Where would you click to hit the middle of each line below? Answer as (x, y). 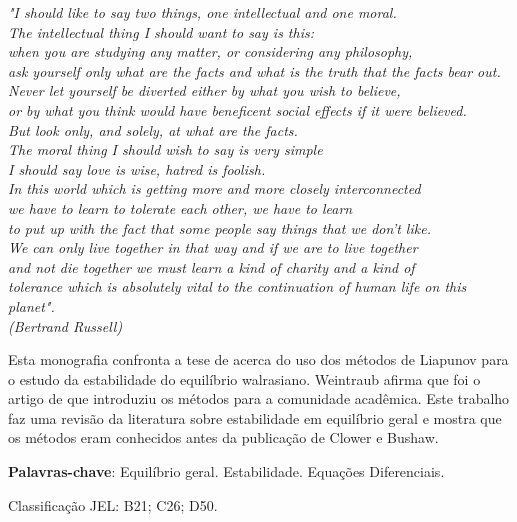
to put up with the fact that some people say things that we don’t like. (219, 227)
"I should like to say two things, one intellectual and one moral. (202, 12)
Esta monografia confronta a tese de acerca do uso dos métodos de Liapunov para (258, 359)
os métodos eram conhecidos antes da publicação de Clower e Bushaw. (223, 437)
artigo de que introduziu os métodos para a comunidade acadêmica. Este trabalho (259, 398)
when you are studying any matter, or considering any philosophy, (210, 51)
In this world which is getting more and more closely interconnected (214, 188)
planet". (31, 305)
